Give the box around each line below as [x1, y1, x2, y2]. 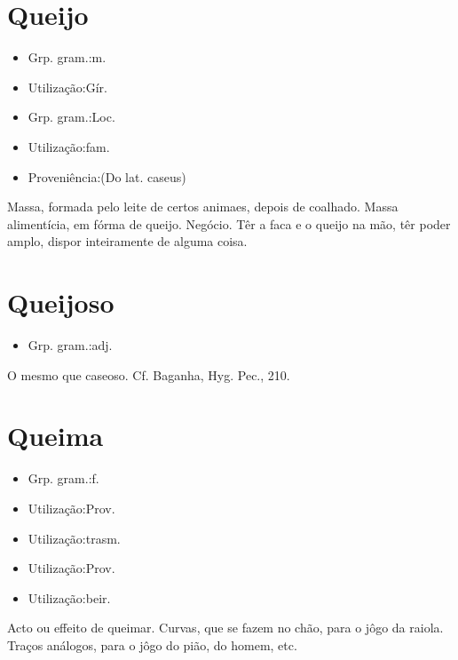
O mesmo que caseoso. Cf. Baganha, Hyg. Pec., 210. [7, 365, 290, 384]
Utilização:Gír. [28, 77, 108, 96]
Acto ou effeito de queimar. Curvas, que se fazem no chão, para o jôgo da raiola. [7, 618, 444, 637]
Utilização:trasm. [28, 529, 121, 547]
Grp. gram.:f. [28, 469, 99, 488]
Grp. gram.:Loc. [28, 107, 115, 126]
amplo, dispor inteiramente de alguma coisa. [7, 232, 248, 250]
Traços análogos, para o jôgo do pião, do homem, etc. [7, 635, 297, 654]
